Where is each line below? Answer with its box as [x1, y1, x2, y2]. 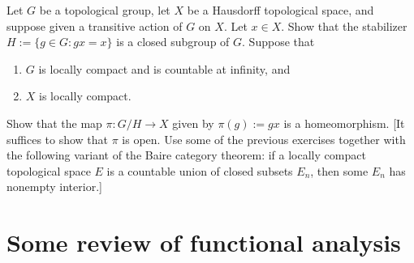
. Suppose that [242, 33, 315, 50]
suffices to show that [6, 130, 109, 147]
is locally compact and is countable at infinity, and [38, 60, 291, 77]
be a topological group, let [39, 2, 170, 18]
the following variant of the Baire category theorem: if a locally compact [6, 146, 366, 163]
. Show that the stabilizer [281, 17, 408, 34]
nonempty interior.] [6, 178, 102, 195]
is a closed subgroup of [116, 33, 230, 50]
